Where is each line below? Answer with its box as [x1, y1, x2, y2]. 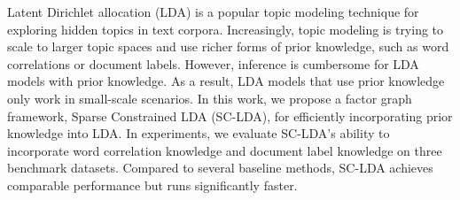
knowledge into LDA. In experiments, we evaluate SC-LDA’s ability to [7, 124, 390, 142]
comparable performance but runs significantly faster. [7, 175, 298, 194]
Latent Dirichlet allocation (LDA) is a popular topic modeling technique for [7, 3, 419, 20]
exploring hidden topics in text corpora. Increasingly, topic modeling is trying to [7, 19, 444, 38]
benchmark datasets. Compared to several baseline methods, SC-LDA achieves [7, 158, 433, 177]
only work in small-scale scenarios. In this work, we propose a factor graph [7, 88, 412, 107]
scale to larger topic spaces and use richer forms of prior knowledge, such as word [7, 37, 449, 56]
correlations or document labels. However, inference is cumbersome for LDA [7, 54, 419, 73]
